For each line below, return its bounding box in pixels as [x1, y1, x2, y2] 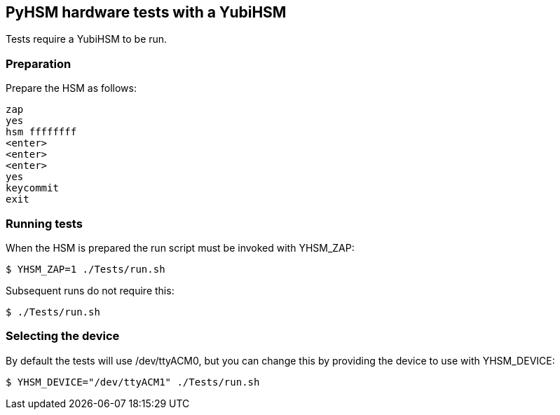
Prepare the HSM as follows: [6, 82, 137, 95]
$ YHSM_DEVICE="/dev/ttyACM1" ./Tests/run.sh [6, 376, 260, 388]
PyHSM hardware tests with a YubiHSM [6, 4, 287, 21]
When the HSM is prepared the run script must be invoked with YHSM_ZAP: [6, 241, 355, 254]
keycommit [6, 182, 59, 194]
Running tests [6, 216, 83, 231]
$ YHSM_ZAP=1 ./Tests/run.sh [6, 263, 165, 275]
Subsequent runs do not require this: [6, 284, 175, 297]
